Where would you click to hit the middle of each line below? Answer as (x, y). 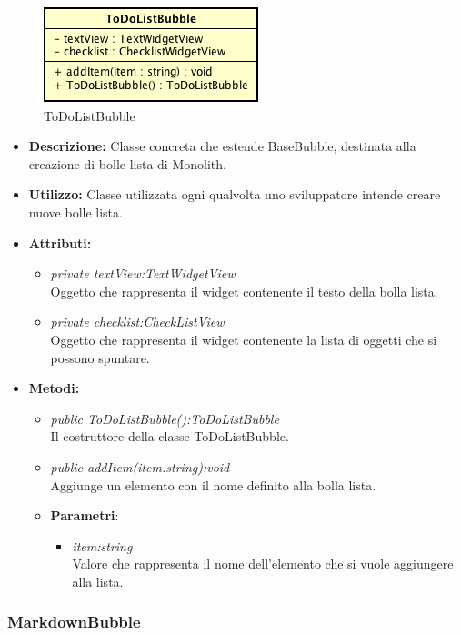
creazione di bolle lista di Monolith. (127, 163)
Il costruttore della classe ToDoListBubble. (170, 436)
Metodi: (54, 388)
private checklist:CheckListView (137, 322)
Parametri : (85, 515)
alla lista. (98, 581)
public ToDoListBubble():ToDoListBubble (165, 418)
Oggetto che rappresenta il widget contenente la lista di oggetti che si (244, 339)
